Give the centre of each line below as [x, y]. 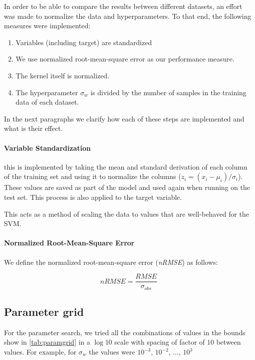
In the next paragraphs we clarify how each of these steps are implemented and [124, 118]
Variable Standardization [48, 148]
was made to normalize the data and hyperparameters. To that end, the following [128, 16]
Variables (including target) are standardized [84, 42]
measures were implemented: [47, 26]
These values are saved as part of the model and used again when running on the [127, 187]
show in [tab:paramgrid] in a [47, 342]
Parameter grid [44, 311]
